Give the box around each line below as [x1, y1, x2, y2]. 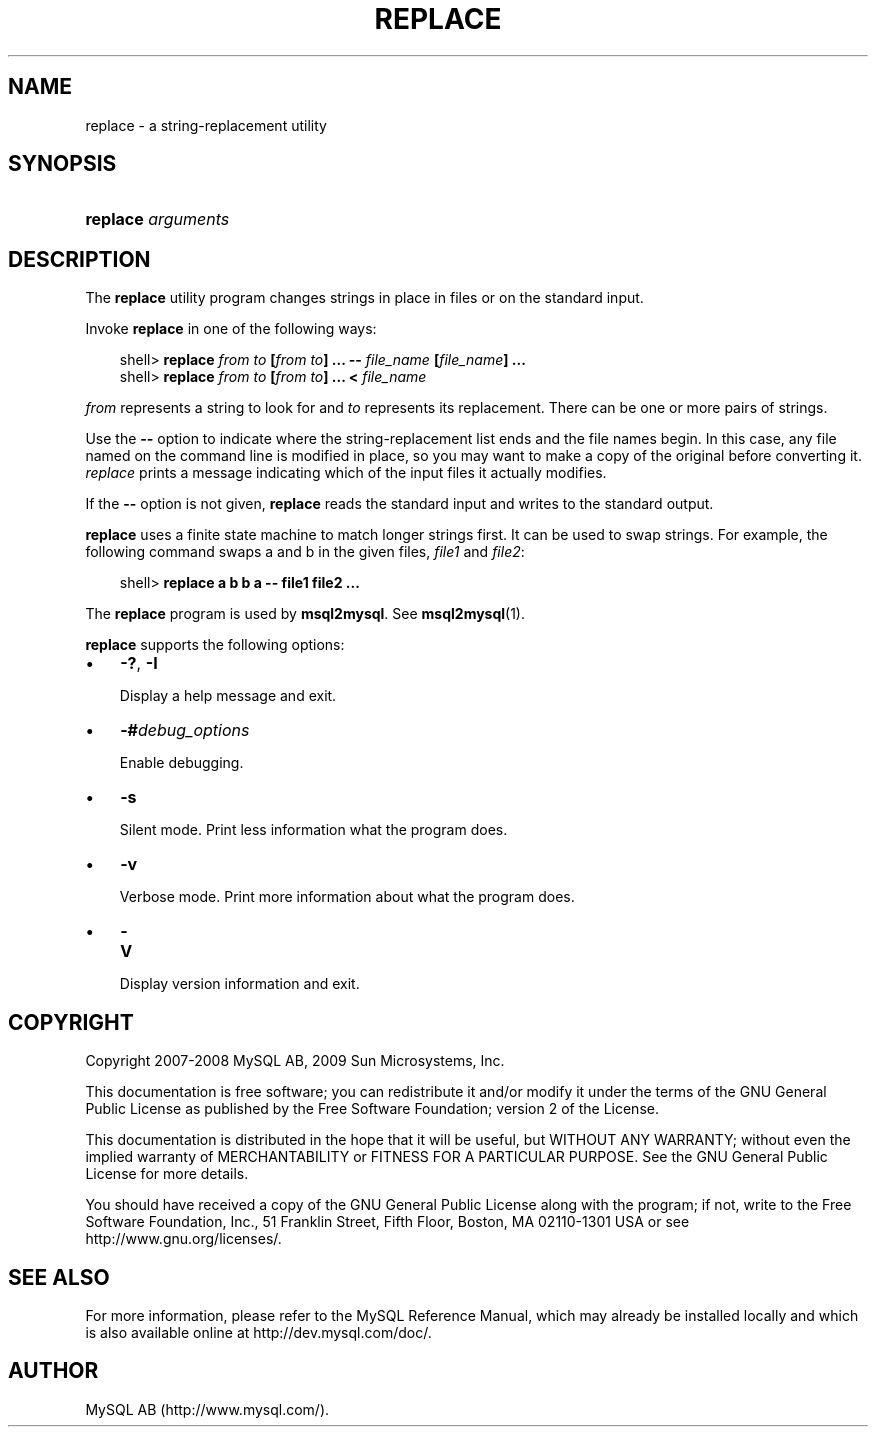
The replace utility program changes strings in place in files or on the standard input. [85, 289, 644, 307]
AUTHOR [8, 1358, 99, 1384]
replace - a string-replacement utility [85, 116, 327, 134]
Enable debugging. [119, 754, 244, 772]
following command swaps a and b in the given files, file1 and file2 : [85, 543, 525, 561]
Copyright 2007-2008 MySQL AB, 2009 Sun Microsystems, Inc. [85, 1052, 505, 1070]
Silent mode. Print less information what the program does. [119, 821, 508, 839]
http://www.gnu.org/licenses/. [85, 1230, 282, 1248]
